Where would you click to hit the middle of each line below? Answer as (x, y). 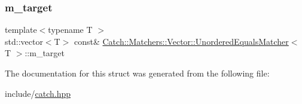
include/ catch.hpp (38, 93)
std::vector (24, 41)
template (21, 30)
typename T (70, 30)
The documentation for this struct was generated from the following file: (137, 73)
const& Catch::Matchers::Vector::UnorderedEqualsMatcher (181, 41)
